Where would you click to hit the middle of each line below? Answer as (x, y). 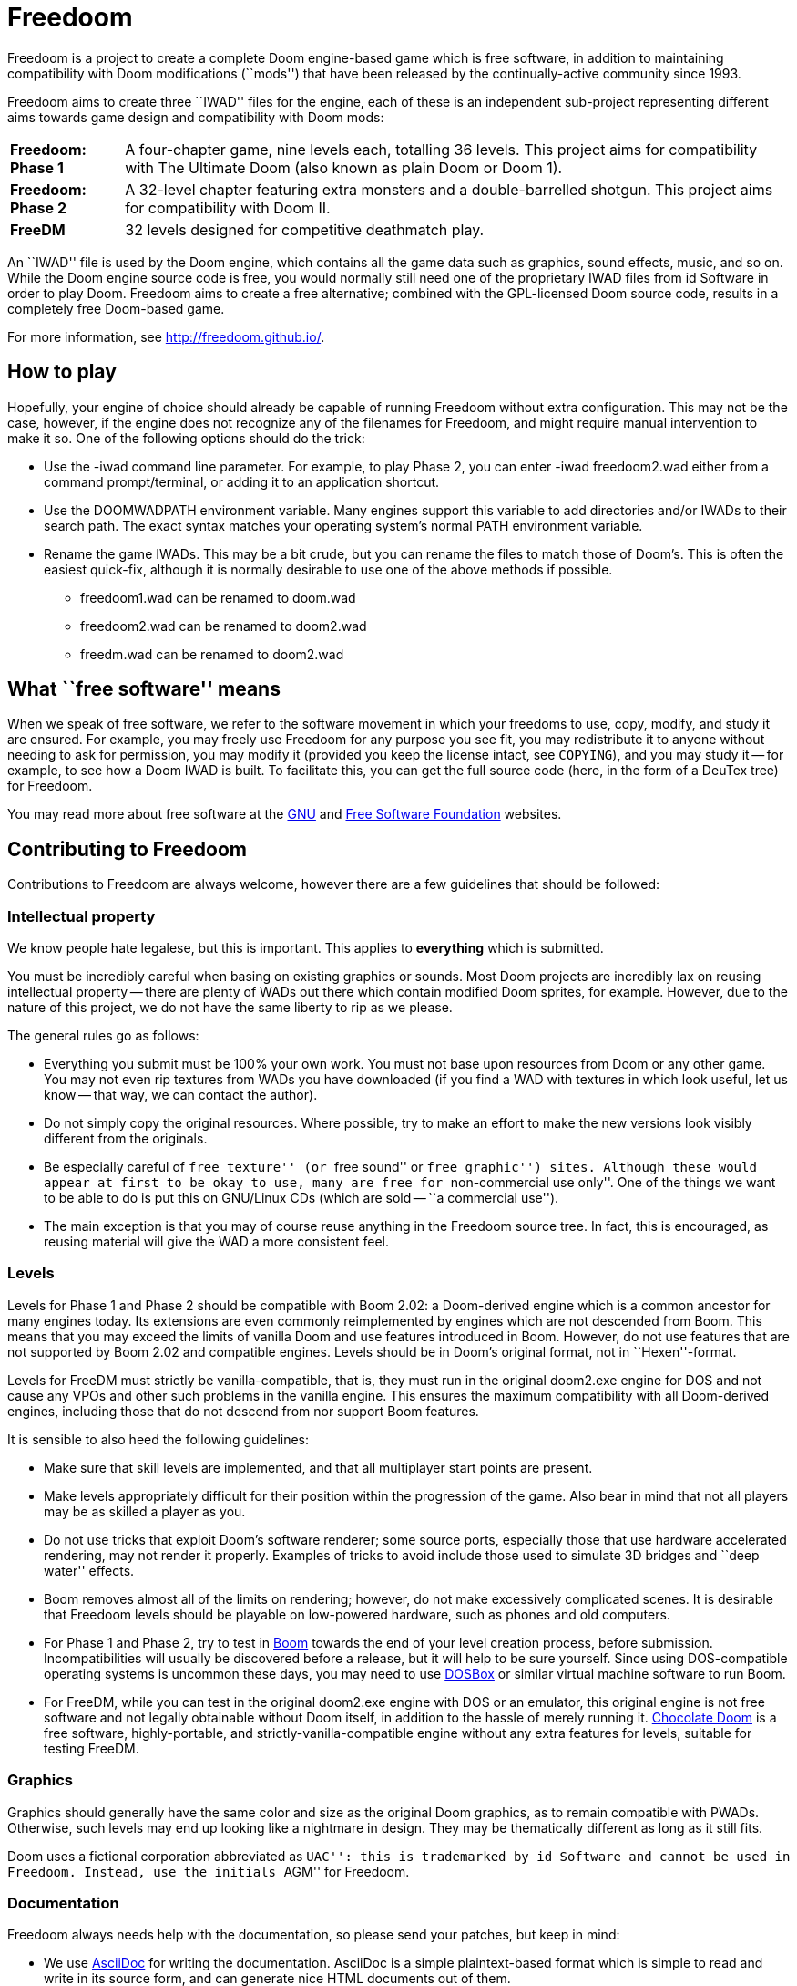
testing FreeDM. (92, 1748)
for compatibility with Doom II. (228, 207)
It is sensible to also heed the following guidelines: (158, 1439)
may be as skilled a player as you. (145, 1511)
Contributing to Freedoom (127, 849)
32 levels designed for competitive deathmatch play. (305, 229)
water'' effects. (89, 1570)
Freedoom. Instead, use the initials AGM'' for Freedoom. (209, 1871)
